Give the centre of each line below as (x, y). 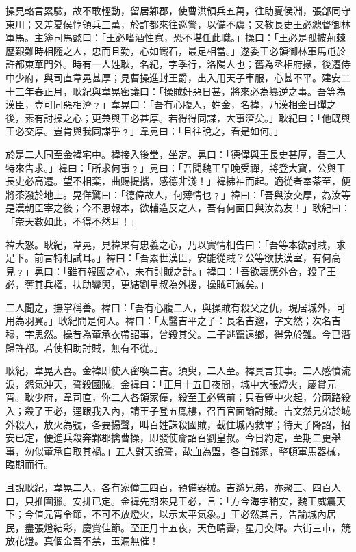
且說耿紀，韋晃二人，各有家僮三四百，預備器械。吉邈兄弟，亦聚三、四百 (168, 487)
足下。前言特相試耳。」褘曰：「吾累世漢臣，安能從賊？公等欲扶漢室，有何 (168, 258)
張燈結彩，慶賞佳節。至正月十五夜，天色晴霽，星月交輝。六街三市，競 (192, 527)
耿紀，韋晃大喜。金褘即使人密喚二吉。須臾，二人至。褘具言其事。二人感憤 (173, 370)
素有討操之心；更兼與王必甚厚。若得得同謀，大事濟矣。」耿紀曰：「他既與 (187, 117)
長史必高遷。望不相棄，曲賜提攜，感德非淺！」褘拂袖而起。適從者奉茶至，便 (178, 181)
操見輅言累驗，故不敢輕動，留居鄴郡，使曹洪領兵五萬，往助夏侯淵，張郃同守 (178, 10)
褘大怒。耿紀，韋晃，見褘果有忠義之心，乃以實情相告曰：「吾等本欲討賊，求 (176, 244)
